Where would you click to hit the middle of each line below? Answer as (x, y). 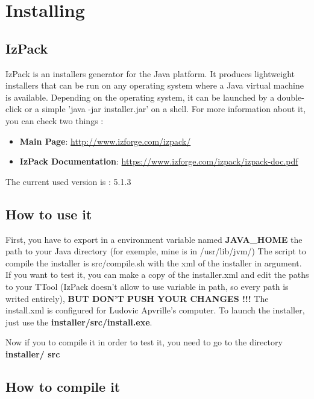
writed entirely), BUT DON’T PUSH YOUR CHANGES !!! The (137, 298)
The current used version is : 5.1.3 (68, 181)
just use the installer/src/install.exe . (79, 322)
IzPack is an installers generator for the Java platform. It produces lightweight (150, 73)
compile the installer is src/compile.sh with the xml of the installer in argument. (154, 262)
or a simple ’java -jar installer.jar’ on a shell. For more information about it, (165, 109)
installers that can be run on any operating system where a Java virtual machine (155, 85)
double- (290, 97)
